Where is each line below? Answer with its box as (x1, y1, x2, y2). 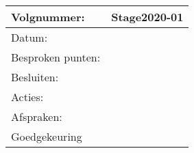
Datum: (11, 29, 48, 45)
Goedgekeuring (11, 128, 82, 144)
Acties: (11, 89, 44, 105)
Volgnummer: (11, 9, 85, 25)
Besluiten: (11, 69, 59, 85)
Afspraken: (11, 109, 62, 124)
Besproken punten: (11, 49, 101, 65)
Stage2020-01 (111, 9, 184, 25)
